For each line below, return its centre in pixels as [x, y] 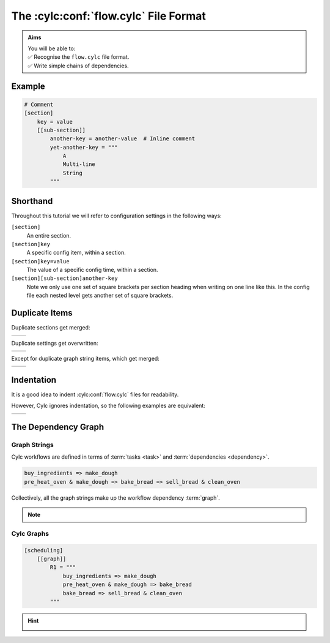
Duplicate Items [42, 313]
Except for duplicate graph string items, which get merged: [86, 358]
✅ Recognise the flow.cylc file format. [79, 57]
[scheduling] [44, 550]
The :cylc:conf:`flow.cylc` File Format [108, 16]
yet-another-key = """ [84, 147]
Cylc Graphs [30, 533]
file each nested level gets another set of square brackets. [100, 295]
